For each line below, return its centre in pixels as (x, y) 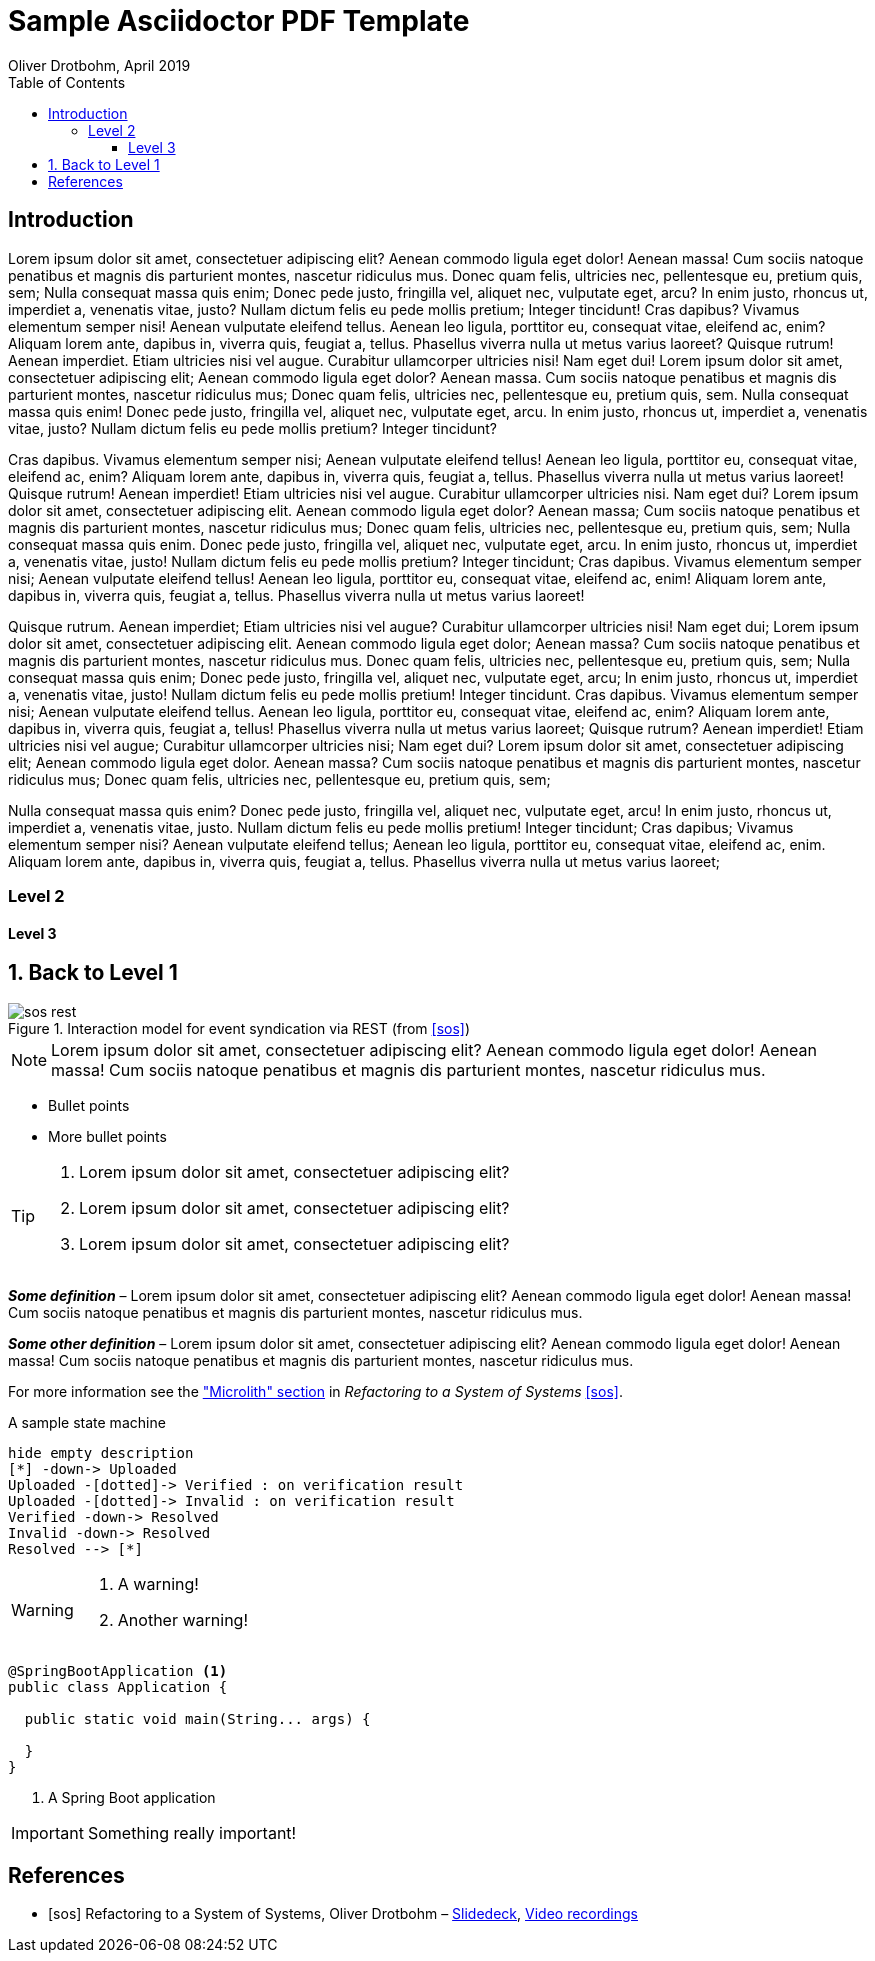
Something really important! (192, 1832)
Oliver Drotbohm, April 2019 (99, 65)
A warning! (158, 1583)
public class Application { (118, 1686)
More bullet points (107, 1136)
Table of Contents (67, 82)
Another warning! (182, 1619)
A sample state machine (87, 1422)
